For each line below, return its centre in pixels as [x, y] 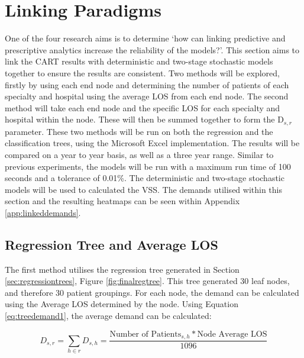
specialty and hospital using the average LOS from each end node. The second [147, 96]
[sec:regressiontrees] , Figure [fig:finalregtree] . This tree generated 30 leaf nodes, [147, 281]
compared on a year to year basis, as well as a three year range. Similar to [139, 154]
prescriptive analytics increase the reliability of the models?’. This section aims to [152, 49]
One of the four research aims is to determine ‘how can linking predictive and [145, 38]
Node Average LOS [232, 334]
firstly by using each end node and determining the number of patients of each [147, 84]
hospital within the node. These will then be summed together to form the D [144, 119]
